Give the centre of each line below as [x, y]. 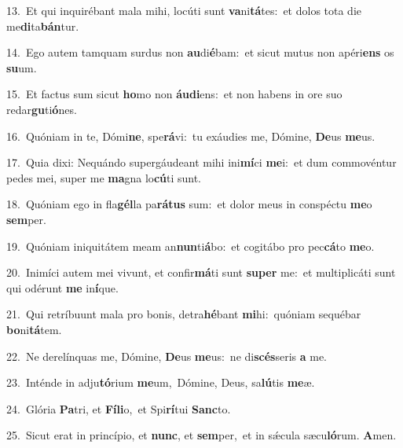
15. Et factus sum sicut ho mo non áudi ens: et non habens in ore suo [174, 94]
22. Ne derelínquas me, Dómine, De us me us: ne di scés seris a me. [167, 356]
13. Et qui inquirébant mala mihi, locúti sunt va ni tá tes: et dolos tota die [184, 10]
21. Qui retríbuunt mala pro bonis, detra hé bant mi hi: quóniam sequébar [184, 314]
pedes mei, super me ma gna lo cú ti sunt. [104, 177]
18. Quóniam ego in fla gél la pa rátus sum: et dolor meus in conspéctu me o [189, 204]
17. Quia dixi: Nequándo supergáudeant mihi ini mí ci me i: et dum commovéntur [201, 162]
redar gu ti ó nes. [42, 109]
